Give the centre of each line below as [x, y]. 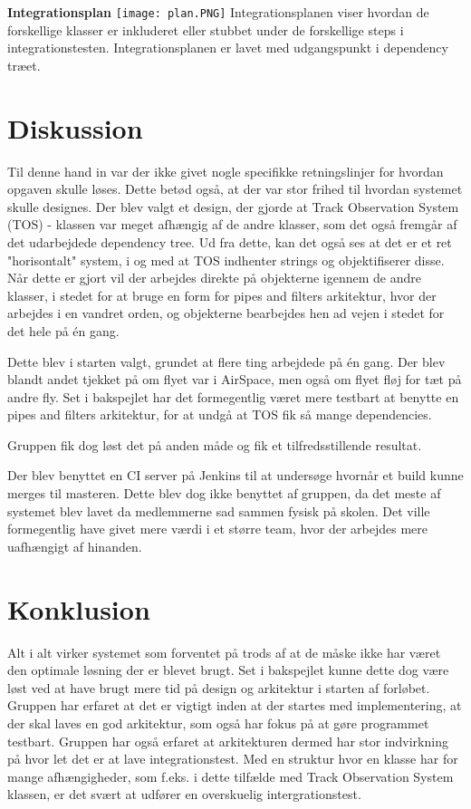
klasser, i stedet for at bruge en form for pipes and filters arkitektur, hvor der [222, 295]
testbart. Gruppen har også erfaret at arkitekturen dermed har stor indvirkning [228, 741]
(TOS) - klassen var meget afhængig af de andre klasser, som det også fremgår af [232, 224]
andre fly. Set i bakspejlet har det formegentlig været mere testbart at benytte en [233, 396]
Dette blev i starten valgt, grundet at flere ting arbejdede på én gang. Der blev [226, 361]
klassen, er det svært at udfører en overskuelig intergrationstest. [184, 794]
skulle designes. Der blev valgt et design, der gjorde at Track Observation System [233, 206]
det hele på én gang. [63, 330]
